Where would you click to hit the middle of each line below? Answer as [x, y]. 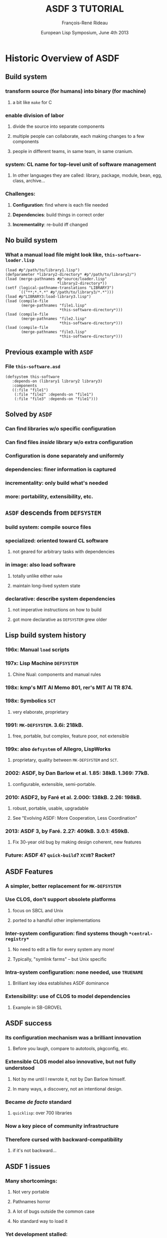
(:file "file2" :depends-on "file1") [54, 394]
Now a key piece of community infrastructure [62, 1126]
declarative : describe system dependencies [60, 599]
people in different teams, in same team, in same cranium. [73, 151]
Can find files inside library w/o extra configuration [69, 442]
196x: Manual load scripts [37, 650]
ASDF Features [29, 872]
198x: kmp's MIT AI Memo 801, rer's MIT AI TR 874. [69, 687]
